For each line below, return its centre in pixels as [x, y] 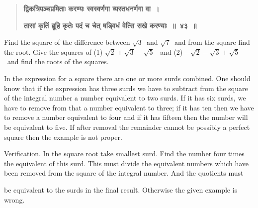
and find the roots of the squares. [58, 61]
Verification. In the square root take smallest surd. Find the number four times [124, 154]
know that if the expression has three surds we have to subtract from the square [126, 88]
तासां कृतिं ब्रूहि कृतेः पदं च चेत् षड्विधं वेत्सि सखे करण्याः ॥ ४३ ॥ [110, 25]
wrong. [14, 199]
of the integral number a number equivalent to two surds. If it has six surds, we [125, 98]
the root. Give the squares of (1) [53, 52]
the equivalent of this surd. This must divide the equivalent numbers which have [127, 163]
